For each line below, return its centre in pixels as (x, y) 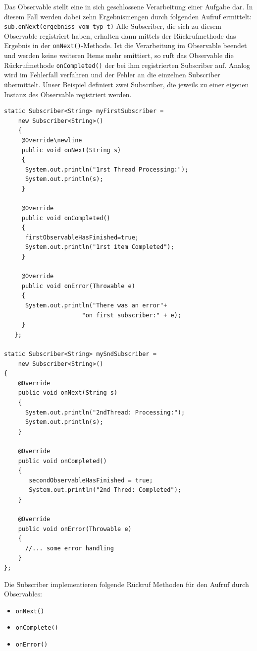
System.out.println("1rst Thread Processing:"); (107, 169)
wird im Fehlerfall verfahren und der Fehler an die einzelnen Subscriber (112, 75)
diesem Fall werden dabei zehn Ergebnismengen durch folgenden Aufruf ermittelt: (128, 16)
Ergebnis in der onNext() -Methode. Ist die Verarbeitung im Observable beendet (126, 45)
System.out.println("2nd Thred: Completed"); (105, 490)
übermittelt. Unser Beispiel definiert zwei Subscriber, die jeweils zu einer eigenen (127, 84)
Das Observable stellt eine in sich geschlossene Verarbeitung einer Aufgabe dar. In (128, 6)
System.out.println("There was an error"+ (96, 305)
